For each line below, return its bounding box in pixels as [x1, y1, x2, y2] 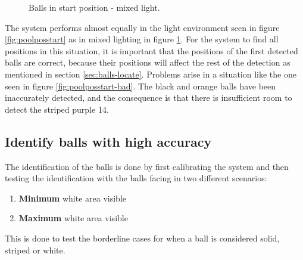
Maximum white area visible [18, 212, 128, 224]
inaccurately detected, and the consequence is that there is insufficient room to [5, 91, 292, 104]
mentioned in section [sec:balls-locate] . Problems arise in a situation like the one [5, 67, 296, 80]
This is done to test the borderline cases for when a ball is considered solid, [5, 231, 280, 244]
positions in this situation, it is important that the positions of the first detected [5, 44, 298, 57]
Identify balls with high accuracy [5, 132, 212, 150]
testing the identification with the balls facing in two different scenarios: [5, 172, 267, 184]
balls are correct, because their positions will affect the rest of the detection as [5, 56, 290, 69]
